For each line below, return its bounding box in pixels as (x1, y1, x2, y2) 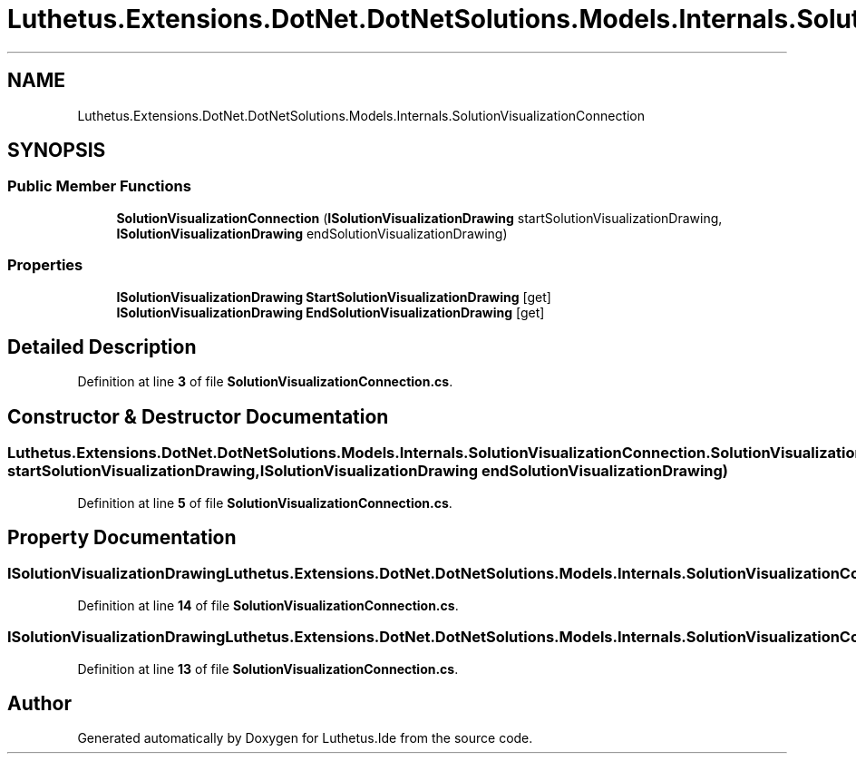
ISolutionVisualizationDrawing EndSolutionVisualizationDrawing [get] (116, 304, 545, 320)
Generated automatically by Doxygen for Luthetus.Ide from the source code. (77, 730, 533, 746)
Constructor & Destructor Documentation (7, 405, 389, 428)
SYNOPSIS (7, 139, 106, 162)
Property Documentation (7, 526, 237, 550)
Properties (7, 256, 83, 275)
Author (7, 692, 72, 716)
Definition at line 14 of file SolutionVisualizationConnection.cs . (77, 597, 459, 613)
